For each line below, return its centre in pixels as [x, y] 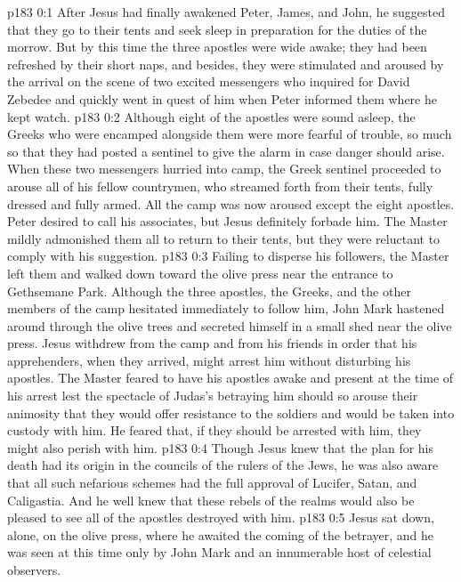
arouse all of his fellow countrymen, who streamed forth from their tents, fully [220, 186]
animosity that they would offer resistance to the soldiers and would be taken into [231, 412]
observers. [34, 570]
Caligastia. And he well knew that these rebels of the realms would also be [211, 500]
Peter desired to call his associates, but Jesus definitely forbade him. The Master [227, 221]
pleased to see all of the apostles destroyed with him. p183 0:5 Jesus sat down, [221, 517]
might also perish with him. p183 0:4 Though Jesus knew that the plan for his [221, 447]
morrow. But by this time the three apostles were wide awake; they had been [217, 47]
